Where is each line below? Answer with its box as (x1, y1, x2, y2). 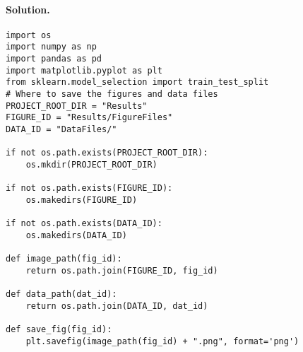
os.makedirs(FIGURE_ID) (25, 194, 138, 205)
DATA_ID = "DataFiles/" (6, 124, 117, 135)
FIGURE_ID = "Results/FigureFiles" (6, 112, 173, 123)
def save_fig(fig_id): (6, 324, 112, 335)
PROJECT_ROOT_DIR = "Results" (6, 100, 148, 111)
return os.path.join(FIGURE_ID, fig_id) (25, 265, 218, 276)
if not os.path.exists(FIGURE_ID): (6, 183, 173, 194)
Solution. (6, 1, 50, 16)
